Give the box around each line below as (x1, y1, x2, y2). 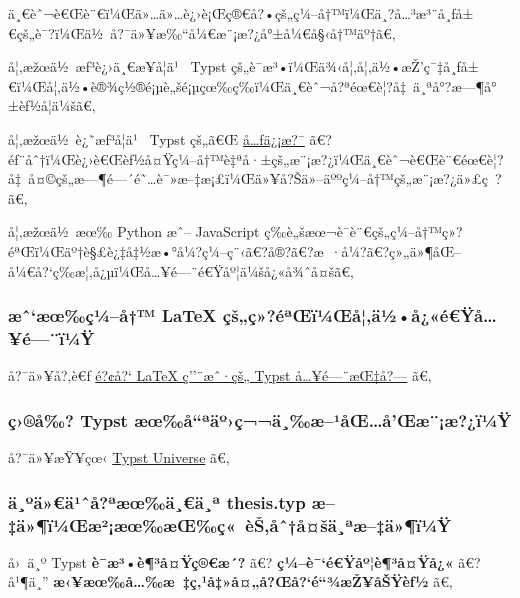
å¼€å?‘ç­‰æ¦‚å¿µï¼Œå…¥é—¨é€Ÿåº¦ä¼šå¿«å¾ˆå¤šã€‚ (8, 260, 354, 281)
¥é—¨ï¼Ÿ (8, 325, 95, 350)
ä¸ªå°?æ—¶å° (413, 75, 497, 96)
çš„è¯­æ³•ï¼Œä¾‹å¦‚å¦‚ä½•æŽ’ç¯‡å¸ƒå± (231, 56, 479, 77)
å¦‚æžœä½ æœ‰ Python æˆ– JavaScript (8, 221, 260, 242)
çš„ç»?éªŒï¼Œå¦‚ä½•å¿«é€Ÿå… (222, 303, 497, 328)
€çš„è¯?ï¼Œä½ (8, 22, 104, 43)
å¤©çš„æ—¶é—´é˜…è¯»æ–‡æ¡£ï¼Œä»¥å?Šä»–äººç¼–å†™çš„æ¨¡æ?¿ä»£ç (28, 168, 489, 189)
